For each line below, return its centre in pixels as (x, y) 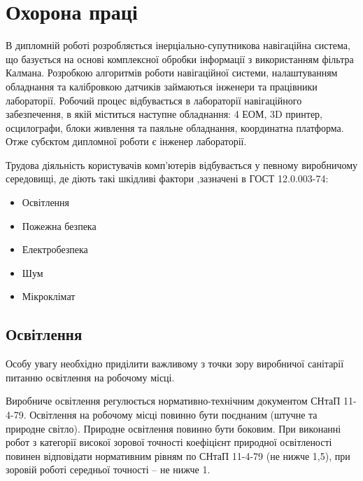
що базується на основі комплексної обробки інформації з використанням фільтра (180, 59)
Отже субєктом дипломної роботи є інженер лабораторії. (126, 141)
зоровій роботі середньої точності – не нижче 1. (108, 469)
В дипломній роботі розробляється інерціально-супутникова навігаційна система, (178, 45)
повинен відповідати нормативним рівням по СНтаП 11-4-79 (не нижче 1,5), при (178, 455)
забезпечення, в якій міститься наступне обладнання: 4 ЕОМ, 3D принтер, (164, 114)
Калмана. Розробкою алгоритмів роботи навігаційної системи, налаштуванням (172, 73)
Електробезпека (55, 249)
